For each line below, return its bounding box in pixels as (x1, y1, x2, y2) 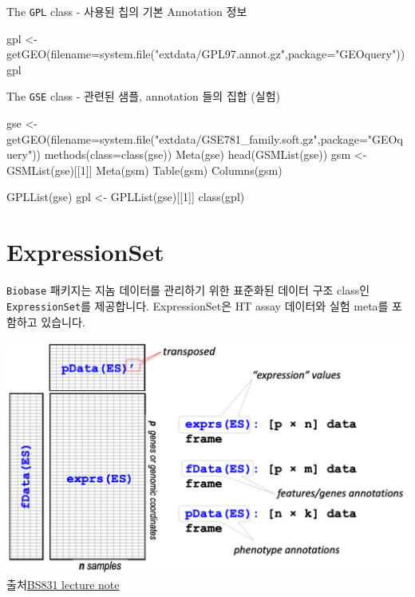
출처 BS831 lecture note (6, 576, 120, 593)
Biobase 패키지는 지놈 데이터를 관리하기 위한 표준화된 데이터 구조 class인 (6, 282, 370, 298)
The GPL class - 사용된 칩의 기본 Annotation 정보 (6, 3, 247, 19)
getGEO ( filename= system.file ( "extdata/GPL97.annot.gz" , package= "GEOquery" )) (6, 45, 405, 62)
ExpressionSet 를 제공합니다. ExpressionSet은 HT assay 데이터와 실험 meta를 (6, 297, 389, 314)
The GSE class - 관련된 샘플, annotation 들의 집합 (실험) (6, 88, 280, 105)
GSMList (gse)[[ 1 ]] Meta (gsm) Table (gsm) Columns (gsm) (6, 161, 283, 178)
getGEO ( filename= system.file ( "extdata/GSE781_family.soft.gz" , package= (6, 130, 368, 147)
